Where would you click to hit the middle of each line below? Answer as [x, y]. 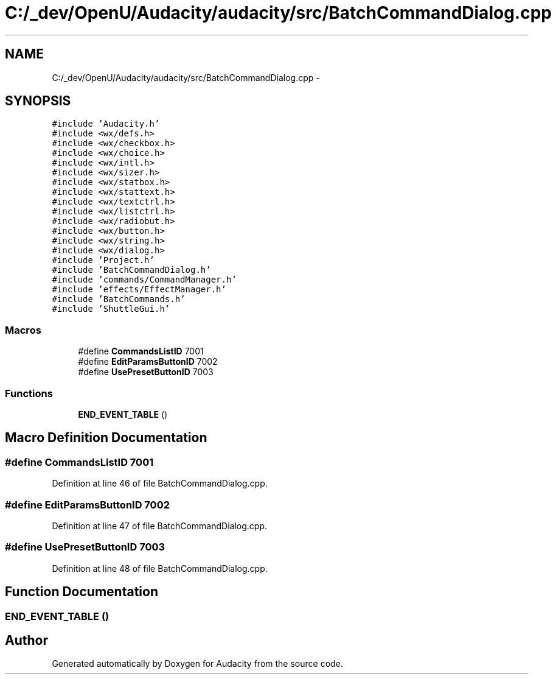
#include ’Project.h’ [103, 260]
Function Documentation [82, 592]
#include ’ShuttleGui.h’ [111, 309]
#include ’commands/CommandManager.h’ [144, 280]
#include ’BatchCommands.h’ [119, 299]
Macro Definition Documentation [106, 438]
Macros [23, 330]
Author [26, 640]
